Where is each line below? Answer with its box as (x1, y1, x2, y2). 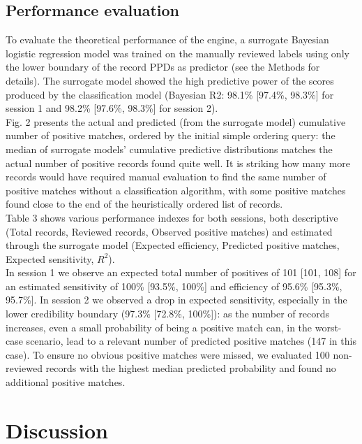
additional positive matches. (6, 375, 126, 389)
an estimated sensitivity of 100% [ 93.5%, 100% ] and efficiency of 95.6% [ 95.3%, (6, 278, 342, 293)
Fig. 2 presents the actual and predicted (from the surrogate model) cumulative (6, 114, 346, 129)
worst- (315, 320, 342, 334)
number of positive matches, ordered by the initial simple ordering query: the (6, 128, 335, 143)
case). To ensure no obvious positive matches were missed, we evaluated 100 (6, 347, 330, 361)
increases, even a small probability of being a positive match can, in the (6, 320, 312, 334)
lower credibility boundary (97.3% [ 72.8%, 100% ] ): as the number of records (6, 306, 330, 321)
